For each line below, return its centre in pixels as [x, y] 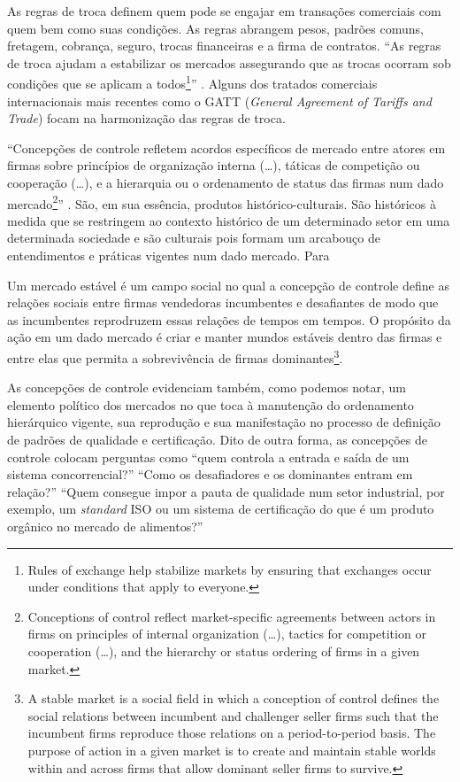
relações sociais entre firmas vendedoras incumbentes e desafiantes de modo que [223, 302]
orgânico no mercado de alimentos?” [105, 526]
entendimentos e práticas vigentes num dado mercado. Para [169, 256]
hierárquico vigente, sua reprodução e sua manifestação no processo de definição [224, 422]
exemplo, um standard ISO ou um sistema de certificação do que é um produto [221, 509]
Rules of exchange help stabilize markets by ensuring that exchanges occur [230, 569]
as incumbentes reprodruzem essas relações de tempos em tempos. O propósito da [229, 319]
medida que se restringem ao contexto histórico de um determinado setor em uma [229, 220]
